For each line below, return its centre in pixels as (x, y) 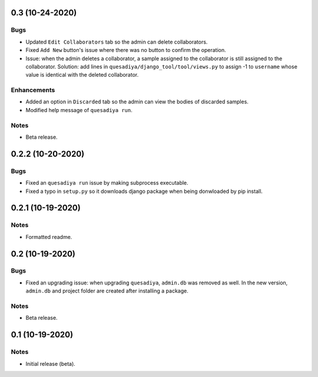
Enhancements (33, 90)
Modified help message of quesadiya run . (79, 110)
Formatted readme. (49, 237)
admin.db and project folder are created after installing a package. (107, 291)
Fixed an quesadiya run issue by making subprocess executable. (107, 183)
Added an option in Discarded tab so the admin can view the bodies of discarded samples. (137, 102)
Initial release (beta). (51, 363)
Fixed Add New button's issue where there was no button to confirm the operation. (126, 50)
